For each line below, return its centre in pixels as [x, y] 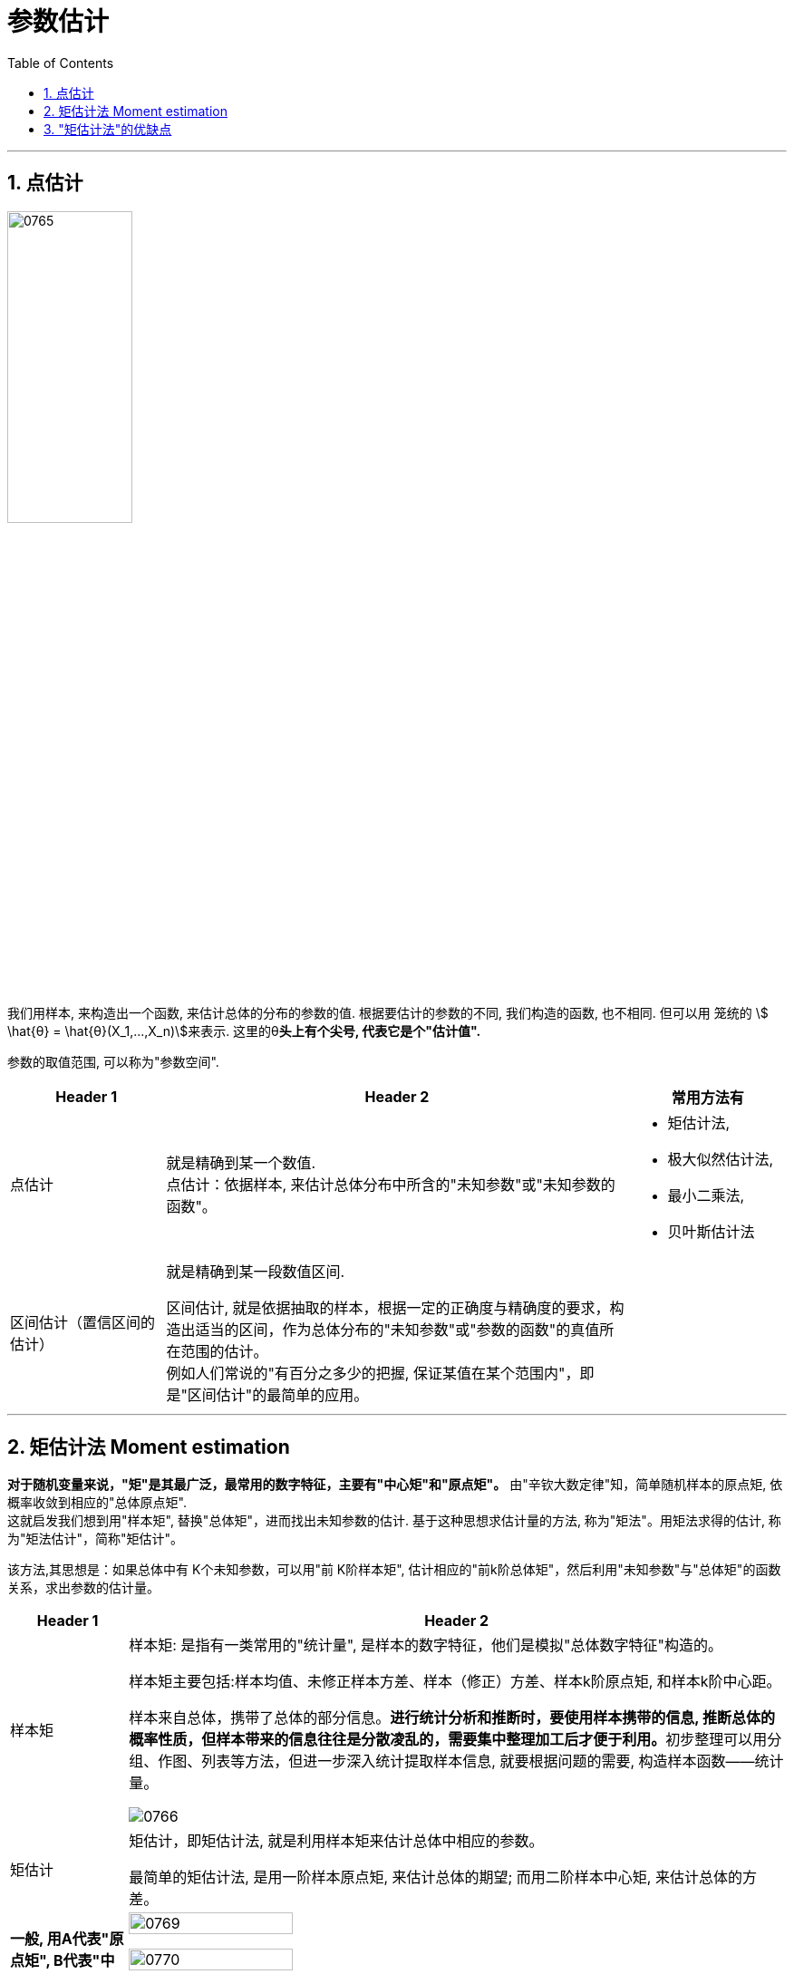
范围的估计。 [224, 1352]
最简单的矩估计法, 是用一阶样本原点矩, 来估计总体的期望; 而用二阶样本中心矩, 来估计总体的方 [443, 1877]
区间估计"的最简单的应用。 [278, 1395]
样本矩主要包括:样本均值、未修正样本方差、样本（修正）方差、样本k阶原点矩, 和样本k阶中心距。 [455, 1682]
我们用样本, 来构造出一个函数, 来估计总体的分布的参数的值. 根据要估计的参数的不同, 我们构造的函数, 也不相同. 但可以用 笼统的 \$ [388, 1013]
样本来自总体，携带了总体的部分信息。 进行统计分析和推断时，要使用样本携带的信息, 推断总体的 [452, 1718]
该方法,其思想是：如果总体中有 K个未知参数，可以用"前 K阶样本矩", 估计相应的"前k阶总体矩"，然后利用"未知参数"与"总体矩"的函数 [394, 1570]
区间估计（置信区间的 [83, 1323]
